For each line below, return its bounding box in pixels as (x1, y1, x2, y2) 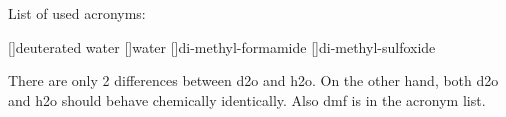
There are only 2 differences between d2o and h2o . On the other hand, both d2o (8, 70, 499, 91)
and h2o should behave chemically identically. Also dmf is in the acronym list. (8, 89, 486, 110)
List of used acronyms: (8, 3, 146, 23)
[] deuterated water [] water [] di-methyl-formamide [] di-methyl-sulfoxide (8, 36, 436, 57)
